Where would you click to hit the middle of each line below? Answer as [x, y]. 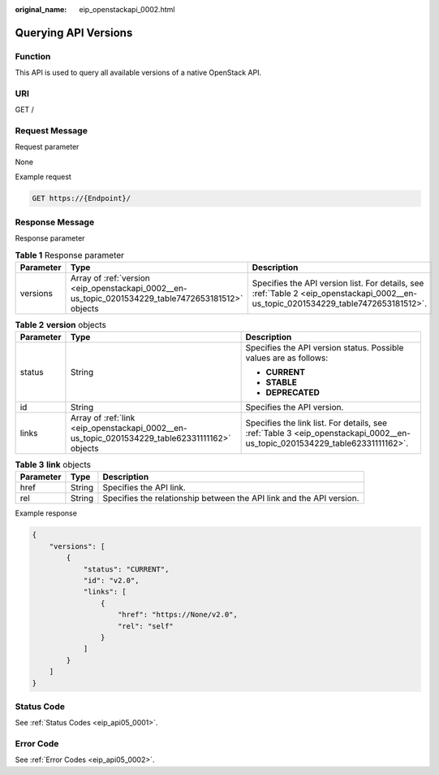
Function [33, 56]
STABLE [282, 382]
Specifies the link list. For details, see [316, 423]
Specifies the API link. [144, 488]
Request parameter [47, 147]
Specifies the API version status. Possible [325, 348]
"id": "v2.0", [111, 580]
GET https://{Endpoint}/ [82, 198]
